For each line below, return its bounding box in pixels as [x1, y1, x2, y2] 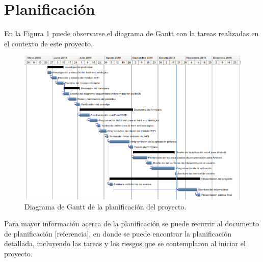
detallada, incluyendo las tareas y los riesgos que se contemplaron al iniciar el [4, 238, 246, 249]
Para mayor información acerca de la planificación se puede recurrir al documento [4, 218, 259, 229]
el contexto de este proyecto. [4, 38, 93, 48]
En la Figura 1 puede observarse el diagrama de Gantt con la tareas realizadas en [4, 28, 259, 39]
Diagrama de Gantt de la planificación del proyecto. [24, 201, 187, 212]
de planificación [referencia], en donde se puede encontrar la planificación [4, 228, 231, 239]
